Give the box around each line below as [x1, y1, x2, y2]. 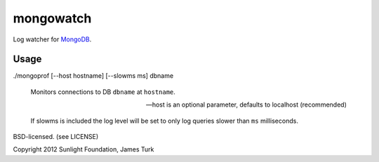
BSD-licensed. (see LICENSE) [13, 133, 99, 141]
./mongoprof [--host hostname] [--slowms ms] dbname [13, 72, 174, 80]
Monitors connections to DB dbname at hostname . [30, 88, 175, 96]
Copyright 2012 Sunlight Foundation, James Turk [13, 145, 154, 154]
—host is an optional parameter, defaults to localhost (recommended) [145, 100, 347, 109]
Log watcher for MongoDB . [13, 35, 92, 43]
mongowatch [13, 11, 92, 26]
